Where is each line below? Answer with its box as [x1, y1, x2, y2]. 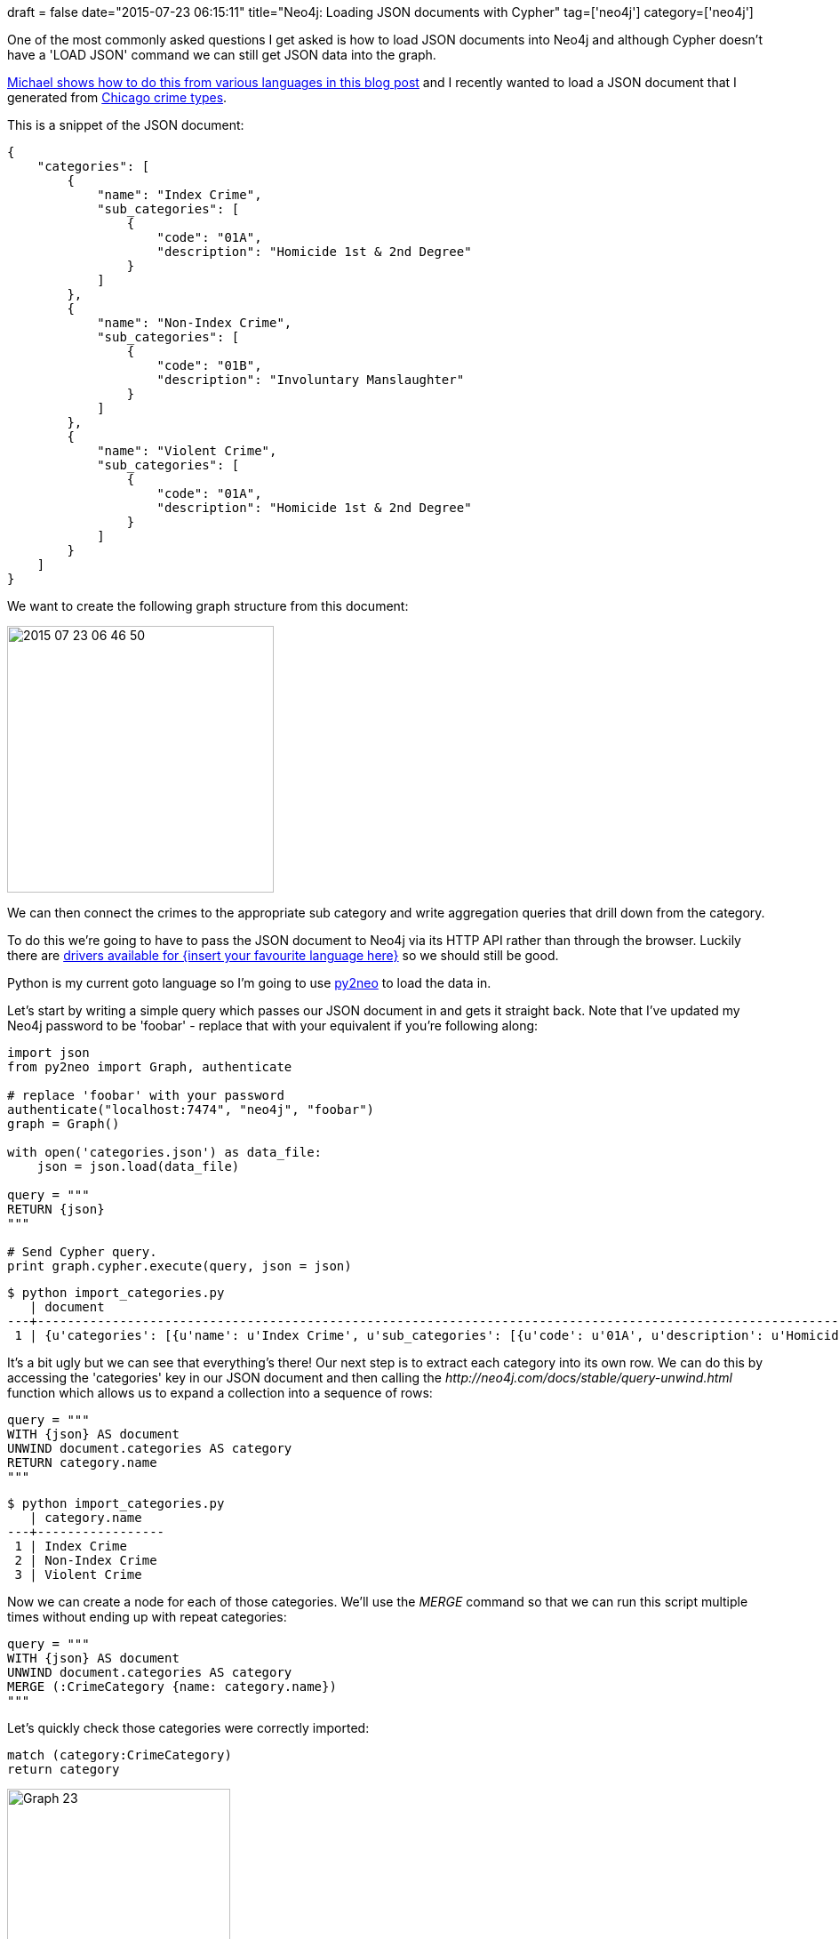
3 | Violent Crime [14, 1567, 142, 1582]
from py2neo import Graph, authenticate [7, 1060, 292, 1074]
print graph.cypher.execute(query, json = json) [7, 1259, 352, 1273]
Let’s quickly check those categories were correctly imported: [7, 1720, 370, 1735]
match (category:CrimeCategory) [7, 1748, 232, 1762]
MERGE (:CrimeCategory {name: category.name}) [7, 1679, 337, 1694]
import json [7, 1046, 90, 1060]
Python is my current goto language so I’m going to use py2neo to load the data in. [7, 975, 491, 990]
